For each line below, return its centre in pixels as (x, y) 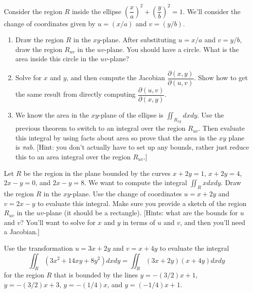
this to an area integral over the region (73, 156)
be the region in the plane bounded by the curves (97, 173)
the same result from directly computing (75, 94)
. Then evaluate (222, 128)
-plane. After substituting (138, 40)
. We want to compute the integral (136, 182)
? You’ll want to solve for (58, 222)
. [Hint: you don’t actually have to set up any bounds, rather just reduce (141, 147)
